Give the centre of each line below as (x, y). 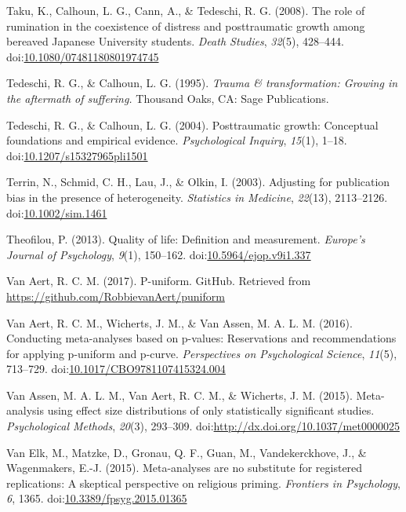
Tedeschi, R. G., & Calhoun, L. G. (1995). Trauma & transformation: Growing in (202, 83)
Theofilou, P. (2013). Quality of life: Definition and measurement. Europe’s (186, 239)
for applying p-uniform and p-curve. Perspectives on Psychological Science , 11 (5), (202, 353)
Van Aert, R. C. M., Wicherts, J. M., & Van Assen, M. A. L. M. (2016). (179, 322)
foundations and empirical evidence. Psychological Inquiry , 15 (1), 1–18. (177, 140)
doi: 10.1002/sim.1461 (57, 212)
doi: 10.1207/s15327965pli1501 (77, 155)
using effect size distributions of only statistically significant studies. (211, 410)
